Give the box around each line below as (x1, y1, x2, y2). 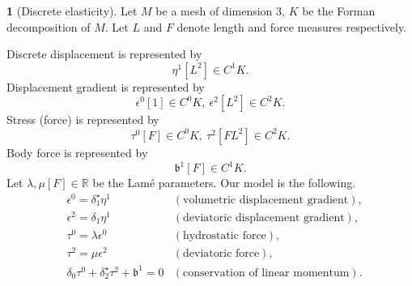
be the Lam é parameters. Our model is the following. (92, 174, 356, 191)
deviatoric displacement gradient (183, 211, 345, 224)
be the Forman (302, 2, 376, 19)
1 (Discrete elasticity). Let (6, 2, 138, 19)
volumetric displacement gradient (183, 194, 349, 206)
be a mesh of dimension (155, 2, 273, 19)
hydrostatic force (183, 229, 266, 241)
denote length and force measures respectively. (176, 18, 407, 35)
